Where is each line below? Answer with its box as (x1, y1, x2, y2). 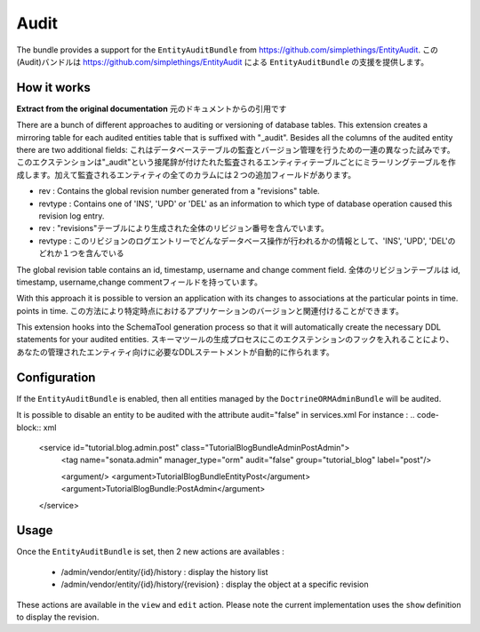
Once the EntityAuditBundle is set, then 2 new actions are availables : (16, 547, 284, 557)
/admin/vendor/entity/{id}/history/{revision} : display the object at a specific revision (60, 579, 369, 590)
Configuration (16, 370, 96, 385)
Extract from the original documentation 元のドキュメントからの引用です (16, 103, 287, 114)
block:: (16, 422, 42, 433)
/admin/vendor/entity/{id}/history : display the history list (60, 566, 268, 577)
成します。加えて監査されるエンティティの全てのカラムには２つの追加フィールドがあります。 (16, 169, 356, 180)
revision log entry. (38, 210, 105, 221)
